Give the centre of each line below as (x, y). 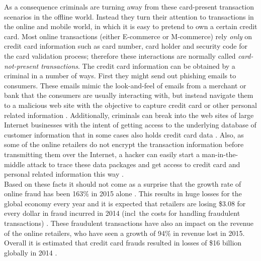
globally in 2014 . (31, 252)
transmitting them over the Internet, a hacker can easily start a (102, 154)
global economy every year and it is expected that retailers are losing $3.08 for (125, 203)
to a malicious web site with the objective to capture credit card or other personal (130, 105)
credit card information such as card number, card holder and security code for (126, 46)
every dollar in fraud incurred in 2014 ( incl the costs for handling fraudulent (122, 213)
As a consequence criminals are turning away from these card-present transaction (129, 7)
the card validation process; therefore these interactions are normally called (120, 55)
